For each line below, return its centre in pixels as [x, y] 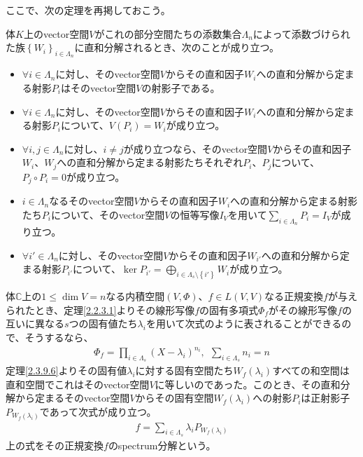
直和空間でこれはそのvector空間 [78, 384]
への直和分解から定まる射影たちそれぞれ [150, 162]
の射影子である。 [181, 87]
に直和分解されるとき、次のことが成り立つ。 [177, 47]
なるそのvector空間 [92, 201]
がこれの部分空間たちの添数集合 [168, 33]
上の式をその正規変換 [55, 445]
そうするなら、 [59, 337]
